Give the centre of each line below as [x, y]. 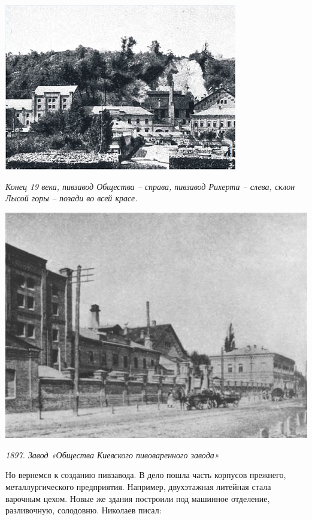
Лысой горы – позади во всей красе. [72, 198]
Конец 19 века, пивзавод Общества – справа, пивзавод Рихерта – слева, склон [150, 186]
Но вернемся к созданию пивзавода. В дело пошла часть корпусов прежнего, [146, 475]
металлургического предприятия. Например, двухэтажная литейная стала [138, 487]
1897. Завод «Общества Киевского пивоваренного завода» [112, 454]
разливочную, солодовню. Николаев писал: [84, 510]
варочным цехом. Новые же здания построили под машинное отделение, [138, 498]
